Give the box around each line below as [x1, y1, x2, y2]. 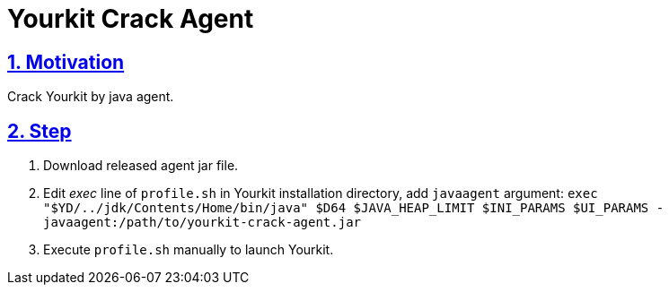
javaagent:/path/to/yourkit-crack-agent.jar [43, 215, 362, 230]
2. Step [7, 119, 72, 142]
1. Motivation [7, 50, 125, 73]
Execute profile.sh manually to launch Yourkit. [43, 242, 334, 258]
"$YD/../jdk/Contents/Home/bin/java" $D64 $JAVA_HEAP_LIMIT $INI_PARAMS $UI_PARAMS [43, 201, 649, 216]
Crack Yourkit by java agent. [7, 89, 174, 105]
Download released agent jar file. [43, 158, 239, 174]
